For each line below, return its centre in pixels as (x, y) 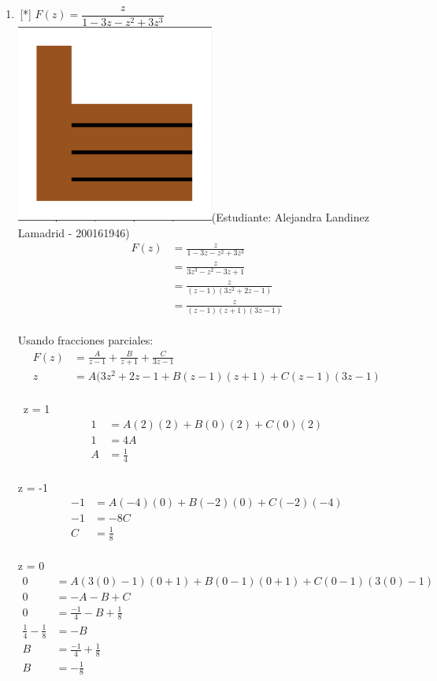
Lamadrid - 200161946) (74, 232)
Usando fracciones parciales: (85, 340)
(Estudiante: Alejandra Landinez (290, 217)
